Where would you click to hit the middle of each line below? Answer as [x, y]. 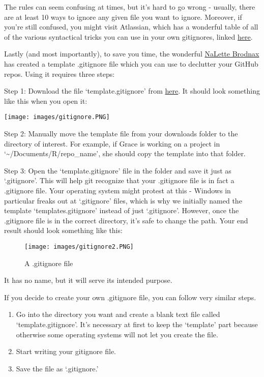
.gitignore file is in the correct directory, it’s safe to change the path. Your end [126, 220]
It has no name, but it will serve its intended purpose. [88, 280]
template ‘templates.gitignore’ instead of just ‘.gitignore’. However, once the [122, 210]
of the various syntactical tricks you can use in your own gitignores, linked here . [128, 36]
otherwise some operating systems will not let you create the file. [117, 334]
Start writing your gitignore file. [66, 351]
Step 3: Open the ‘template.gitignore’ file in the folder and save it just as [118, 170]
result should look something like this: [63, 230]
